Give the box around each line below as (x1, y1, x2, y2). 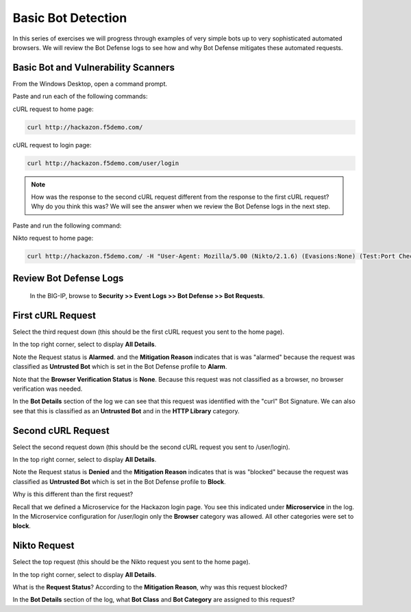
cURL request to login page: (12, 140, 92, 149)
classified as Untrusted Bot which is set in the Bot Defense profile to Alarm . (12, 363, 227, 371)
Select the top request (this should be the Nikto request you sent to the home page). (12, 558, 251, 566)
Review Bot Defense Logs (12, 272, 124, 284)
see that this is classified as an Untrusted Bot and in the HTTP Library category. (12, 406, 240, 415)
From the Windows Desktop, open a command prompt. (12, 79, 168, 88)
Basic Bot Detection (12, 10, 127, 25)
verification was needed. (12, 384, 83, 393)
